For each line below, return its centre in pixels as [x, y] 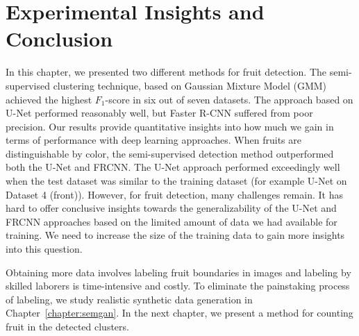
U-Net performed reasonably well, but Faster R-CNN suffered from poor [159, 113]
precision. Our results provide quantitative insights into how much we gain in [170, 126]
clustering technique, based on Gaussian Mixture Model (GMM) [190, 85]
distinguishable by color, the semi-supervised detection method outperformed [170, 153]
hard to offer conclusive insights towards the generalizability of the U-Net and [171, 208]
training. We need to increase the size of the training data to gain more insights [175, 235]
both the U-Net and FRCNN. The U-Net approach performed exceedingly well [173, 167]
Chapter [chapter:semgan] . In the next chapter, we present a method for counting [179, 313]
